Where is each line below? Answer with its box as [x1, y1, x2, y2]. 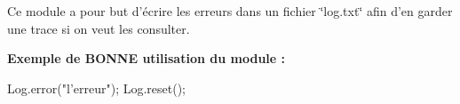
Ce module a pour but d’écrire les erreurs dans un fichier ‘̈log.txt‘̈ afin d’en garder [7, 2, 453, 20]
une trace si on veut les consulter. [7, 19, 190, 37]
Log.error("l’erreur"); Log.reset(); [7, 78, 186, 97]
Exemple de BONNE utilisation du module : [7, 49, 285, 68]
